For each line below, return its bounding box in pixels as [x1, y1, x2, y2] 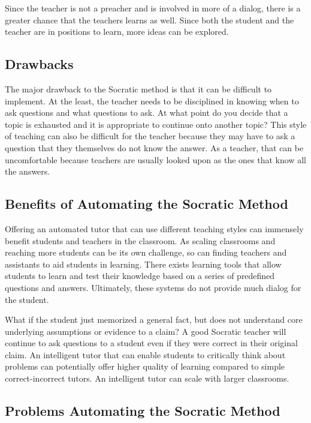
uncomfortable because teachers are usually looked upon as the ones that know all [5, 153, 306, 166]
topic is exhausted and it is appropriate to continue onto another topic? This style [5, 118, 307, 130]
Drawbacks [5, 55, 74, 73]
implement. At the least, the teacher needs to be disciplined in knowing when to [5, 94, 299, 107]
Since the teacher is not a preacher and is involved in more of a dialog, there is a [5, 2, 301, 14]
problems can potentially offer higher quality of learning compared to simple [5, 360, 285, 373]
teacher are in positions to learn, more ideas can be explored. [5, 25, 229, 38]
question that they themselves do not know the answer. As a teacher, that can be [5, 141, 304, 154]
